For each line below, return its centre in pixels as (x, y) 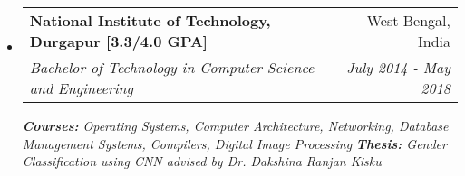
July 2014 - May (398, 67)
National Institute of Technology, (150, 20)
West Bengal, (408, 20)
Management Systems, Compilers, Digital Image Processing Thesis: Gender (234, 143)
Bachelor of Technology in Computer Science (172, 67)
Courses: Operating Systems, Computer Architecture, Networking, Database (235, 125)
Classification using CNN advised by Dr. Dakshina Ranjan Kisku (202, 161)
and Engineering (81, 88)
